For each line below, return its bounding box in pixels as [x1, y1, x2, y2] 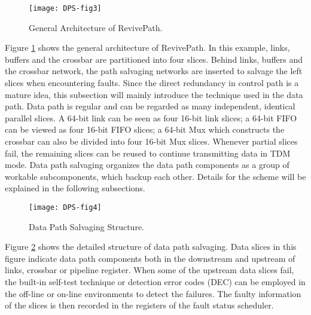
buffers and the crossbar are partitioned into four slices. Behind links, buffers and [5, 53, 303, 65]
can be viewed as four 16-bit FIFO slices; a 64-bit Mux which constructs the [5, 123, 285, 136]
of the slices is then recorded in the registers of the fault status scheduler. [5, 299, 274, 311]
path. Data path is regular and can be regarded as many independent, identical [5, 100, 295, 112]
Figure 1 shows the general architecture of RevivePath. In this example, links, [5, 41, 290, 54]
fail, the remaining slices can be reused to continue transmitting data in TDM [5, 146, 291, 159]
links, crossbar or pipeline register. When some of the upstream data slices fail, [5, 264, 294, 276]
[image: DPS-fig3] [29, 4, 102, 13]
